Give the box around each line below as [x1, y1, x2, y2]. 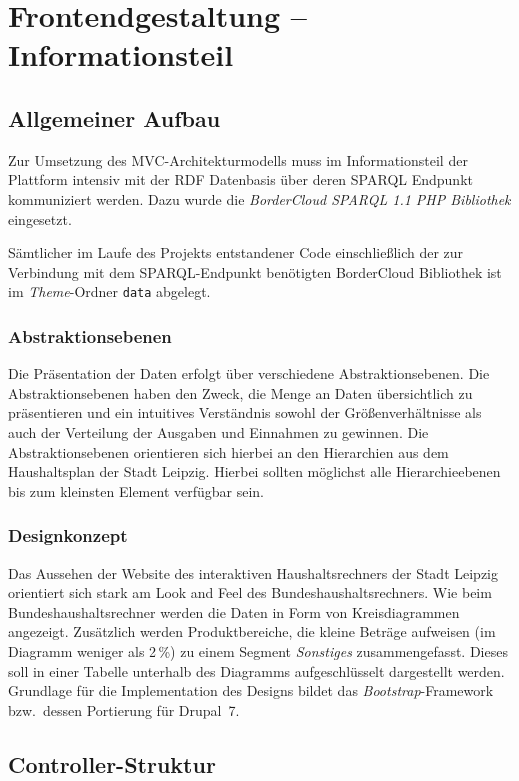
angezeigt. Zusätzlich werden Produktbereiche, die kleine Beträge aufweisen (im [8, 621, 496, 642]
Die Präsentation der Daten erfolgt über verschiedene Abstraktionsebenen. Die [8, 363, 490, 384]
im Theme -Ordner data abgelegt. [8, 281, 211, 302]
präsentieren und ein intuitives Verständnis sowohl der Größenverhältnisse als [8, 402, 482, 423]
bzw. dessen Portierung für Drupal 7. [8, 699, 240, 720]
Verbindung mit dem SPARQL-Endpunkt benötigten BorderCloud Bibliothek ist [8, 261, 502, 282]
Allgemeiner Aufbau [8, 102, 221, 133]
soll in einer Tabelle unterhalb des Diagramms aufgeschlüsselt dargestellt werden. [8, 660, 505, 681]
